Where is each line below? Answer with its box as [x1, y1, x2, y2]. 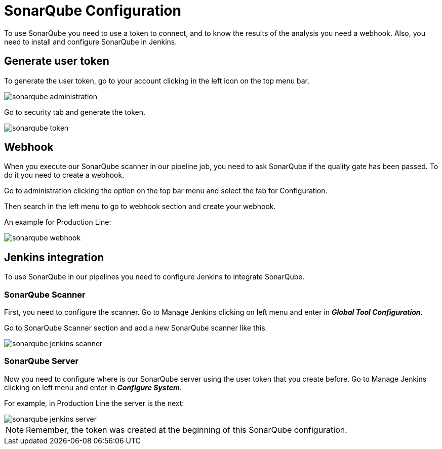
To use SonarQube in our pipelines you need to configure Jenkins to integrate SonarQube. [4, 272, 305, 281]
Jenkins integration [4, 251, 104, 264]
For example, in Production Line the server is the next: [4, 398, 184, 407]
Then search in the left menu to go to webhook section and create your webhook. [4, 202, 276, 211]
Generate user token [4, 55, 109, 68]
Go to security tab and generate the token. [4, 107, 145, 116]
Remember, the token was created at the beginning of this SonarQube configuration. [26, 424, 347, 435]
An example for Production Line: [4, 218, 111, 227]
